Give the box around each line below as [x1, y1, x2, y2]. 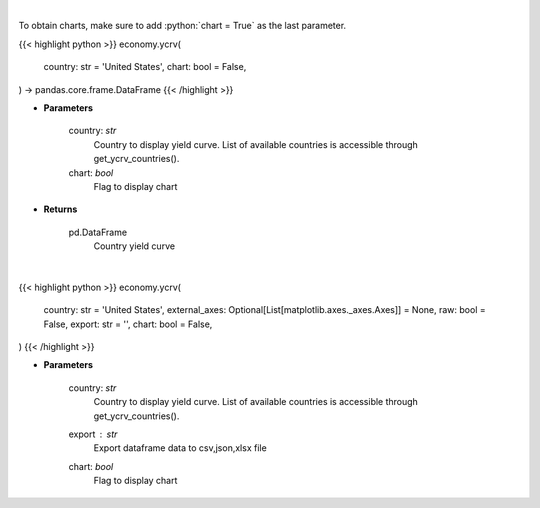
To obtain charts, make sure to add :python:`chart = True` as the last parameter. [18, 20, 347, 32]
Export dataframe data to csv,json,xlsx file [93, 442, 267, 454]
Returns [43, 203, 78, 215]
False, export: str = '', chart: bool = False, [43, 318, 213, 330]
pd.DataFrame [68, 226, 128, 238]
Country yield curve [93, 240, 175, 252]
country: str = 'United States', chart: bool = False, [43, 61, 247, 73]
